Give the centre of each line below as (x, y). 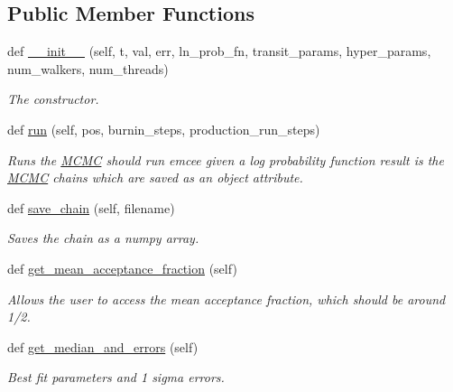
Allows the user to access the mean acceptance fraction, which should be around (226, 299)
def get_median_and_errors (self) (103, 346)
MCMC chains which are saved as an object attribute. (155, 177)
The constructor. (53, 99)
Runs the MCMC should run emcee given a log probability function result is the (226, 159)
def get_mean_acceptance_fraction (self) (122, 268)
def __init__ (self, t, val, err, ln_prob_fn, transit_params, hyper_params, (219, 51)
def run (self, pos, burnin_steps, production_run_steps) (164, 129)
